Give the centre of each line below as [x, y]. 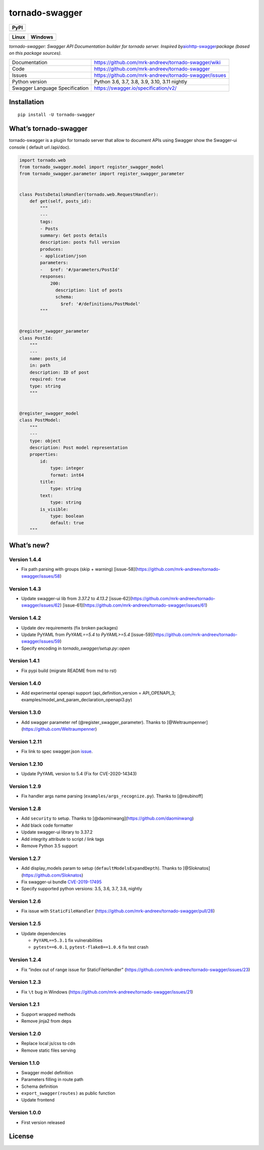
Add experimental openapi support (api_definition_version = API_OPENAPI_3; [99, 693]
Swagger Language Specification [50, 88]
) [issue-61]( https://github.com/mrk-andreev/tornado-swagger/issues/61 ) [134, 605]
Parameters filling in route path [52, 1080]
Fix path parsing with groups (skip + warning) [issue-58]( [79, 569]
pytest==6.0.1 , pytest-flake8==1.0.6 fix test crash [91, 947]
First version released [43, 1122]
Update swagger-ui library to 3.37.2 [57, 832]
